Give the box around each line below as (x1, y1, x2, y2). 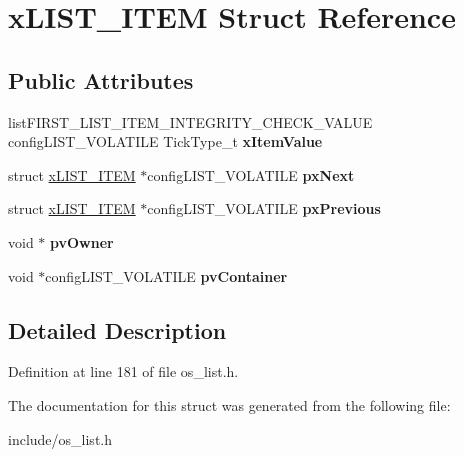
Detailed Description (8, 314, 227, 345)
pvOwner (50, 231, 114, 252)
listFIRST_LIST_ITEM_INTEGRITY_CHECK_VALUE (8, 111, 373, 132)
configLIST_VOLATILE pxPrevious (147, 198, 381, 219)
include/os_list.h (8, 428, 113, 449)
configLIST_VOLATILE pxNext (147, 164, 355, 185)
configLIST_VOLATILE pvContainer (45, 265, 288, 286)
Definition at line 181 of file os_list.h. (8, 361, 239, 382)
